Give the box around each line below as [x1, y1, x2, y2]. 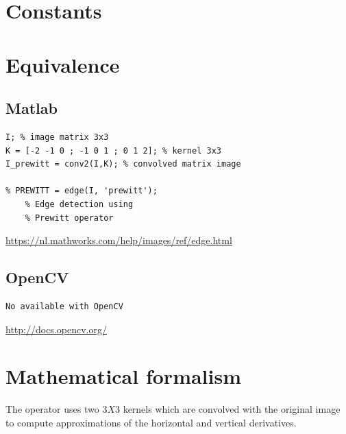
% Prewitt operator [25, 213, 114, 223]
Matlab [5, 97, 58, 119]
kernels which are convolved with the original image [123, 402, 341, 416]
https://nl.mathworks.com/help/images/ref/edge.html [5, 233, 232, 248]
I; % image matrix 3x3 [5, 132, 109, 142]
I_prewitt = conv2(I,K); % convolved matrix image [5, 159, 241, 169]
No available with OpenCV [5, 301, 123, 311]
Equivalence [5, 50, 120, 78]
